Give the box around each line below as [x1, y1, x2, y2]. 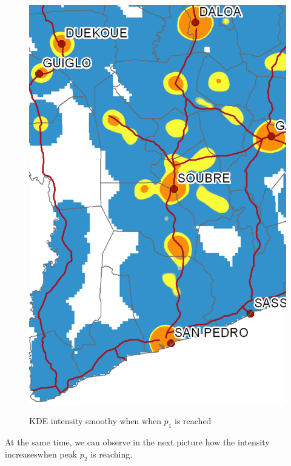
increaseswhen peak [5, 447, 78, 460]
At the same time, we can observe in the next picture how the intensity [5, 436, 270, 448]
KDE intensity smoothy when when [29, 414, 161, 427]
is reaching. [90, 447, 133, 460]
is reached [175, 414, 212, 427]
